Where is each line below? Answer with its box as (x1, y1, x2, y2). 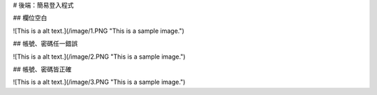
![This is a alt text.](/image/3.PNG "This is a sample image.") (13, 78, 186, 87)
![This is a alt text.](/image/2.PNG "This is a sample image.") (13, 52, 186, 61)
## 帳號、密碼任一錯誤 (13, 39, 78, 48)
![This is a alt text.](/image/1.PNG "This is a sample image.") (13, 27, 185, 35)
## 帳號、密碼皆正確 (13, 65, 72, 73)
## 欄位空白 (13, 14, 47, 22)
